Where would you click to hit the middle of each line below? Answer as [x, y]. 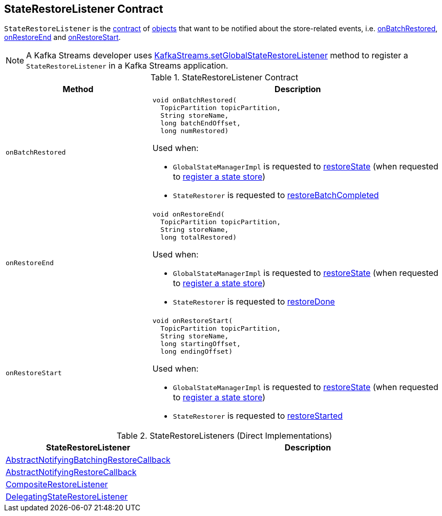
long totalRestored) [199, 238]
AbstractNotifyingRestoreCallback [71, 472]
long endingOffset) [197, 352]
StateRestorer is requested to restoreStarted [258, 416]
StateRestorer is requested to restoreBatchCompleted [276, 195]
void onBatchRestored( [195, 100]
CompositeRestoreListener [57, 485]
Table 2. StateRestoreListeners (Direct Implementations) [224, 436]
